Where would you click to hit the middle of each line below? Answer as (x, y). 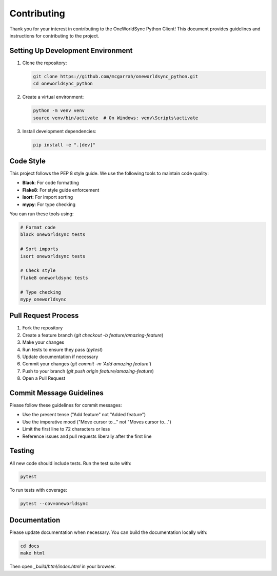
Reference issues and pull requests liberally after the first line (87, 436)
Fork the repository (43, 328)
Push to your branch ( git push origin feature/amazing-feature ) (88, 371)
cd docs (30, 546)
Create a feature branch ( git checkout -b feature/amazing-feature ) (93, 335)
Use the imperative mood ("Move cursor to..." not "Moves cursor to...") (97, 422)
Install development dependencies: (60, 131)
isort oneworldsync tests (53, 256)
